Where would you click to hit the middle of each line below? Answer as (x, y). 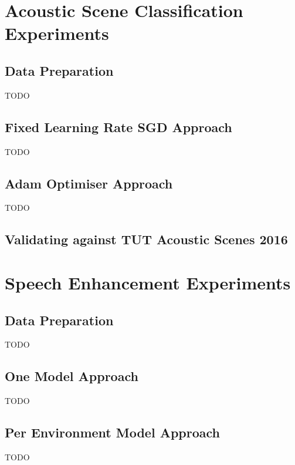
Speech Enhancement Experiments (148, 282)
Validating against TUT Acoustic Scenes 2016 (146, 239)
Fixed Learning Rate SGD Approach (118, 127)
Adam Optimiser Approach (89, 183)
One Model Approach (72, 376)
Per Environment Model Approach (113, 432)
